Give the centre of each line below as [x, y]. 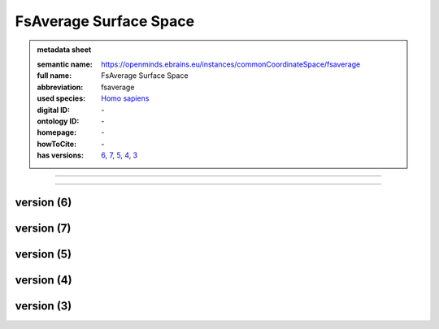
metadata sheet [64, 50]
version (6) [43, 202]
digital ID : [54, 110]
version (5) [43, 254]
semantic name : [65, 64]
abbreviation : [60, 87]
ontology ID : [58, 121]
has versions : [61, 155]
